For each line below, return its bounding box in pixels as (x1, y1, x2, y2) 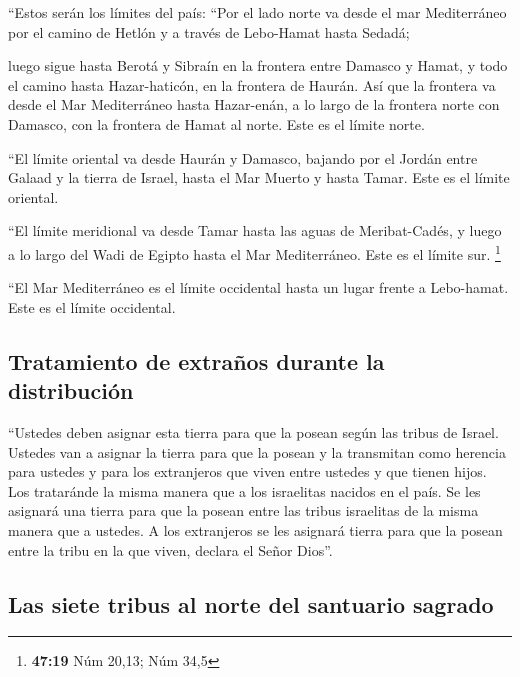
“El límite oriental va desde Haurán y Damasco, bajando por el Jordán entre (8, 147, 478, 168)
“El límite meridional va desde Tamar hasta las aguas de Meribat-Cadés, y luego (8, 220, 502, 241)
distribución (8, 375, 134, 406)
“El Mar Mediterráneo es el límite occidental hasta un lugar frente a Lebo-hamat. (8, 277, 509, 298)
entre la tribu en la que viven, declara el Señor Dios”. (8, 539, 333, 560)
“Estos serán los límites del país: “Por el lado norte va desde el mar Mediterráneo (8, 2, 507, 22)
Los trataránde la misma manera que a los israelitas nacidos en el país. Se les (8, 480, 481, 501)
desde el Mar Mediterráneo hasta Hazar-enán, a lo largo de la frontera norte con (8, 94, 500, 115)
